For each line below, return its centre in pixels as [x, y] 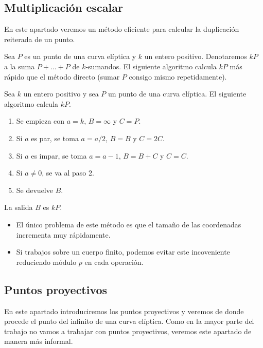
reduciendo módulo [46, 262]
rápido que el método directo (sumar [62, 76]
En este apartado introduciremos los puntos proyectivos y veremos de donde [124, 311]
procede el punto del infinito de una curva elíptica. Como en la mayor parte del [129, 321]
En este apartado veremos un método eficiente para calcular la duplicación [122, 29]
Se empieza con [40, 121]
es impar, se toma [59, 155]
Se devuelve [34, 190]
